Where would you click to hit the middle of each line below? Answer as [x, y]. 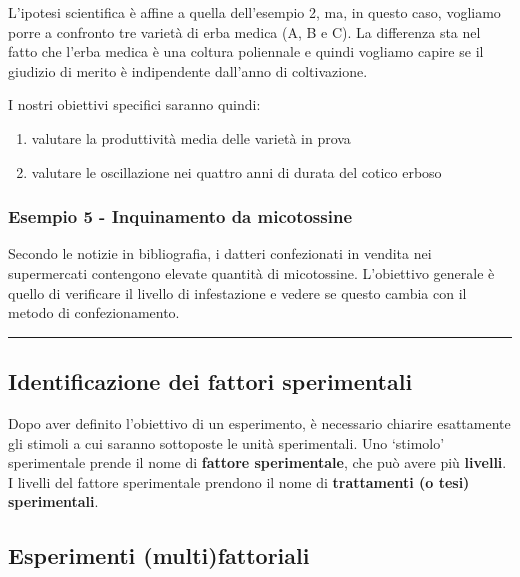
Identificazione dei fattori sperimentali [210, 381]
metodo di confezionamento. [94, 312]
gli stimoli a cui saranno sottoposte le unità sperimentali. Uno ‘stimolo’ [226, 442]
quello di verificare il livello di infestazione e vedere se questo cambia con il [237, 292]
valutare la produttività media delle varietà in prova [191, 137]
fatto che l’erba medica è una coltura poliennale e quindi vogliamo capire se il [246, 51]
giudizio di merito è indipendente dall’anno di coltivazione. [188, 70]
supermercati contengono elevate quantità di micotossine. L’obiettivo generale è [251, 272]
